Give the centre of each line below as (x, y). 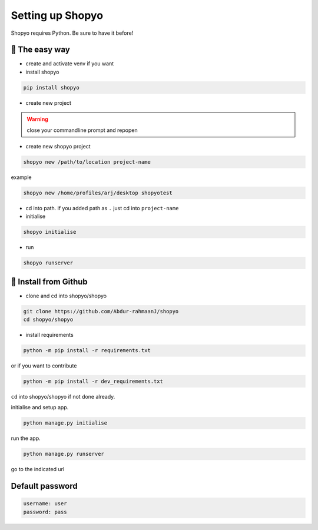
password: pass (45, 512)
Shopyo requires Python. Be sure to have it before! (72, 33)
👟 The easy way (40, 50)
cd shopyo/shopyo (48, 320)
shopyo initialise (50, 232)
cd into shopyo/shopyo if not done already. (63, 397)
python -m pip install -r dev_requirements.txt (93, 382)
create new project (49, 102)
